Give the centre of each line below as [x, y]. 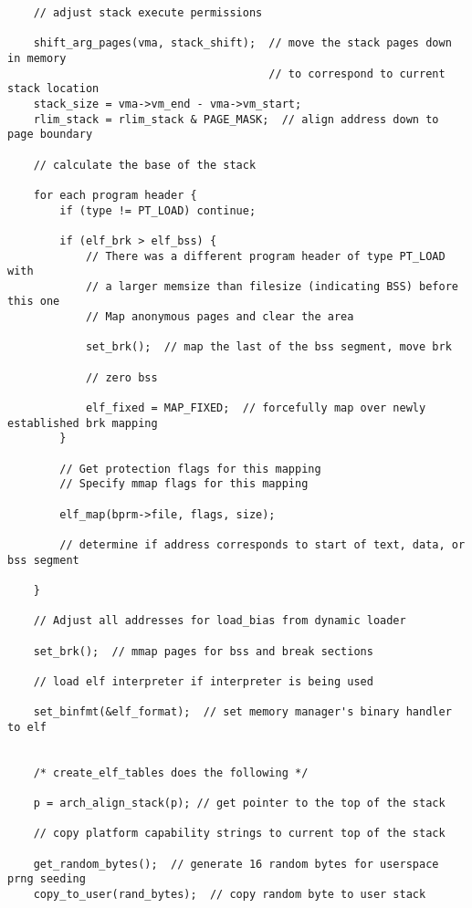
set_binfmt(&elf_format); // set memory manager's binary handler [242, 712]
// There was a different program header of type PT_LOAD [265, 256]
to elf [27, 727]
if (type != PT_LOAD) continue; [158, 210]
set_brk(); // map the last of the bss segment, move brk [268, 347]
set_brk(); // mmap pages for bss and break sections [203, 651]
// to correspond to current [357, 73]
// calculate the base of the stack [145, 165]
